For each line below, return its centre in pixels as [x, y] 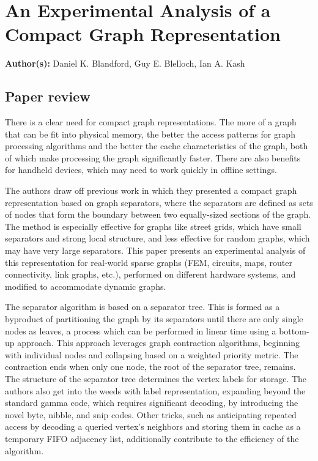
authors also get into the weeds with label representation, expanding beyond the [155, 390]
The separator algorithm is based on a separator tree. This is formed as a [142, 307]
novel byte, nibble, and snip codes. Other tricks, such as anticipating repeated [151, 414]
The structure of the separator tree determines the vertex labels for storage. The [156, 378]
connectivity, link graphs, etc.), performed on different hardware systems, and [150, 274]
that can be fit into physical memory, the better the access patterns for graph [150, 134]
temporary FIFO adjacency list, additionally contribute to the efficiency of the [152, 438]
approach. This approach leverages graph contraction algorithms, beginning [158, 343]
